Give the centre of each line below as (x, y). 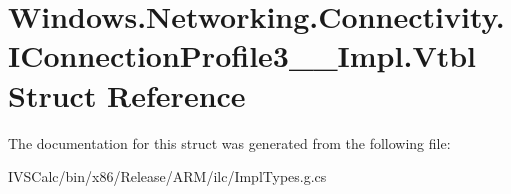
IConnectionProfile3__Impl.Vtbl (242, 55)
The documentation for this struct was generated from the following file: (229, 142)
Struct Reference (127, 94)
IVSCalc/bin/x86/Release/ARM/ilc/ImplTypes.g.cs (167, 176)
